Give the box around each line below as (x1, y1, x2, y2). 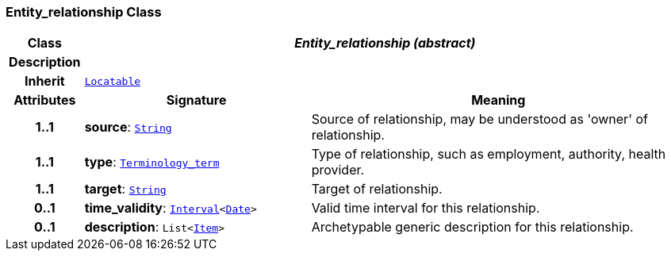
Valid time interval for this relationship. (311, 200, 540, 217)
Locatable (84, 75, 141, 87)
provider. (311, 162, 365, 178)
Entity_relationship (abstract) (294, 35, 476, 52)
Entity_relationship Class (6, 4, 162, 20)
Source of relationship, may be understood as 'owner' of (311, 111, 648, 128)
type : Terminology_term (84, 154, 220, 171)
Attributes (13, 92, 76, 109)
